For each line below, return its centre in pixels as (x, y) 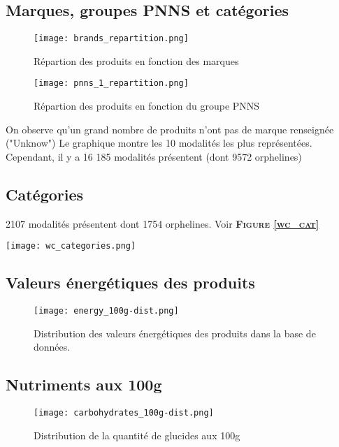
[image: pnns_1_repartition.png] (111, 83)
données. (52, 347)
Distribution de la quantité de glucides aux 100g (137, 435)
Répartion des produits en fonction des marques (136, 60)
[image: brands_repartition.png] (111, 39)
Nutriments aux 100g (84, 384)
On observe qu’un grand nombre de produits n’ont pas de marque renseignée (170, 129)
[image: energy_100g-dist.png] (106, 311)
